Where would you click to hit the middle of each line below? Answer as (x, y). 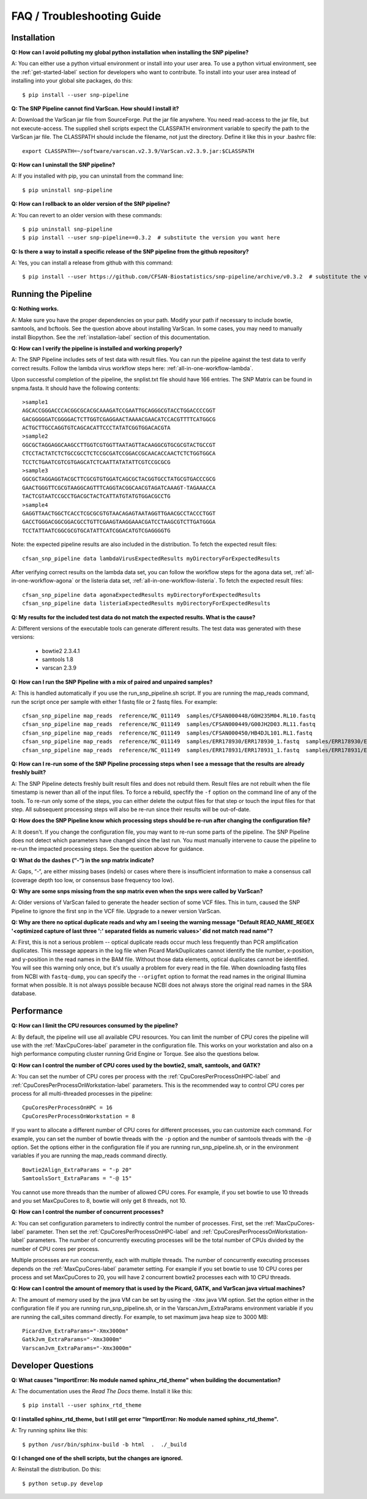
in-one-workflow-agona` (43, 581)
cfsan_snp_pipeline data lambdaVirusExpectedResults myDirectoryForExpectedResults (151, 558)
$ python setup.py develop (63, 1483)
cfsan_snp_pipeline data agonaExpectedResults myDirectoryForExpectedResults (142, 595)
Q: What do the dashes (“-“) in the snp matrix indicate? (83, 860)
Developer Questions (53, 1365)
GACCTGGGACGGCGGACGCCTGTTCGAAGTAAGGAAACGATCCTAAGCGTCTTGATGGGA (119, 522)
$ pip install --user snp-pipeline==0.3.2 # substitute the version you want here (151, 238)
